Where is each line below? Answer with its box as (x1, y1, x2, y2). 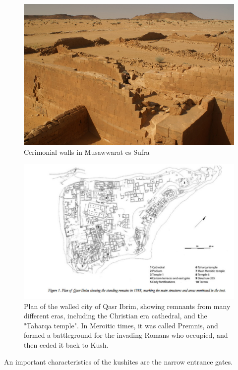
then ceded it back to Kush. (24, 340, 109, 350)
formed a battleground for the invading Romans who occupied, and (24, 330, 228, 340)
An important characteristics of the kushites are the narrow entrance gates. (4, 356, 233, 367)
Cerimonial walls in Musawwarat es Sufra (24, 146, 150, 157)
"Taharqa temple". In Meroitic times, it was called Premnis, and (24, 320, 218, 330)
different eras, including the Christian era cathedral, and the (24, 310, 207, 321)
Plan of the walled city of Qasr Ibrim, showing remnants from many (24, 301, 231, 311)
